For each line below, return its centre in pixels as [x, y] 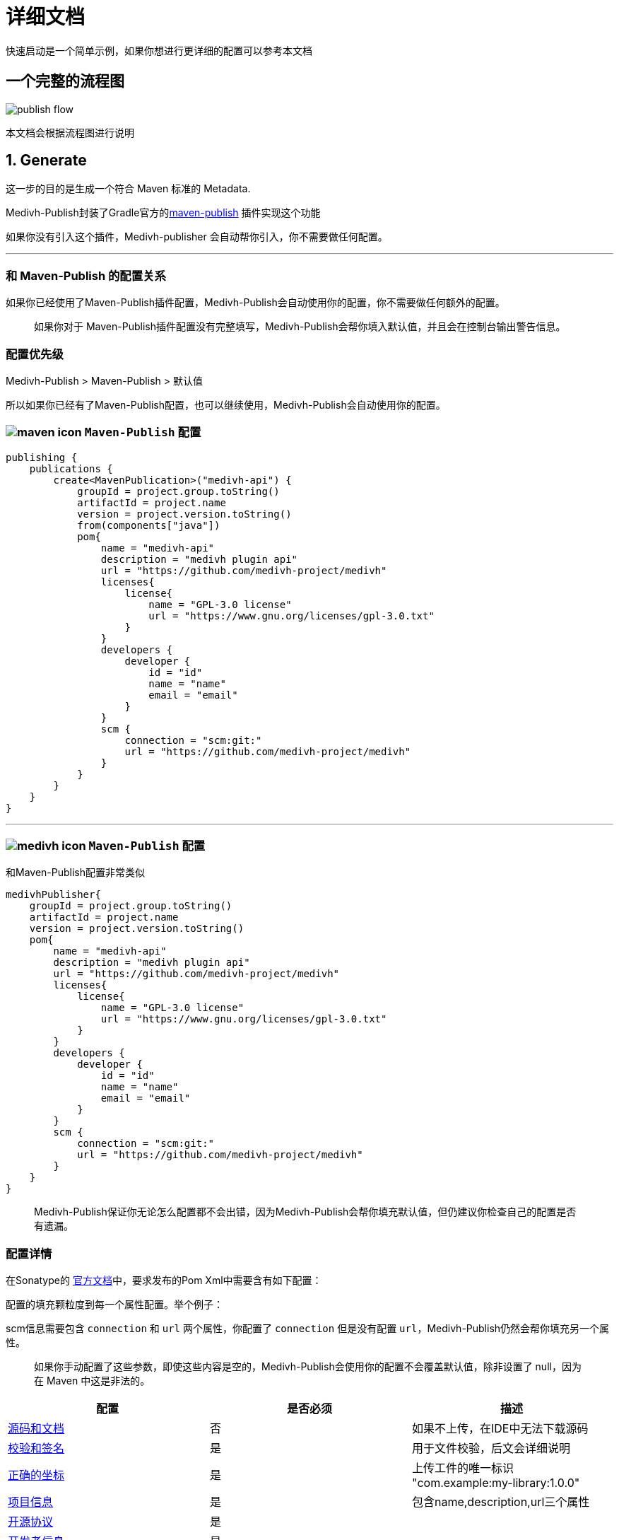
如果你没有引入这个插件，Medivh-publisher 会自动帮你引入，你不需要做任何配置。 [197, 237]
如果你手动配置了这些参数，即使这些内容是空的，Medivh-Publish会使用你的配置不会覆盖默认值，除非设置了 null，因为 [308, 1367]
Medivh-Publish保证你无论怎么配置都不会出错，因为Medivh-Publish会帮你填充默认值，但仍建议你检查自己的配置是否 [305, 1212]
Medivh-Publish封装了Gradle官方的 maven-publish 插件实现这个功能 [163, 213]
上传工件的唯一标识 [462, 1468]
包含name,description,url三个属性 [501, 1502]
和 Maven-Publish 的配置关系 [86, 275]
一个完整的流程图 [65, 81]
